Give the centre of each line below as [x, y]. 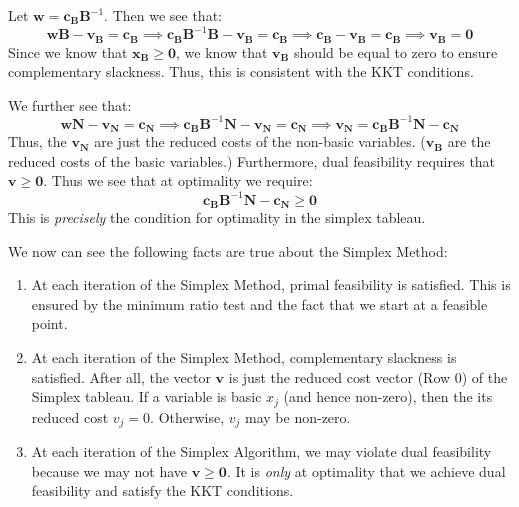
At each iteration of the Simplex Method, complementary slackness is [244, 356]
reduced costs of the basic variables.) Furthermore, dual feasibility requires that [252, 160]
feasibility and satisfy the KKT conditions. [162, 490]
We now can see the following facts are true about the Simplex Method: [228, 250]
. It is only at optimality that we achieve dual [366, 470]
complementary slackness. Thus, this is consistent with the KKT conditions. [241, 71]
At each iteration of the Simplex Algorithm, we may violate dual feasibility [261, 451]
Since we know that [68, 51]
